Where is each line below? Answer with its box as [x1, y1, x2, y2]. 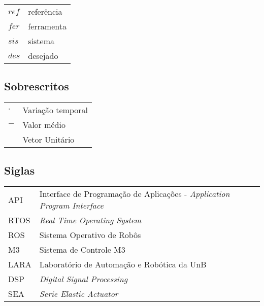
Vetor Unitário [22, 133, 75, 146]
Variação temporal [22, 104, 88, 116]
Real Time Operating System [39, 214, 142, 226]
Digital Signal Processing [39, 273, 128, 285]
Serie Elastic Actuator [39, 288, 118, 300]
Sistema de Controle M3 [39, 244, 125, 256]
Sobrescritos [4, 78, 69, 94]
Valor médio [22, 119, 65, 131]
